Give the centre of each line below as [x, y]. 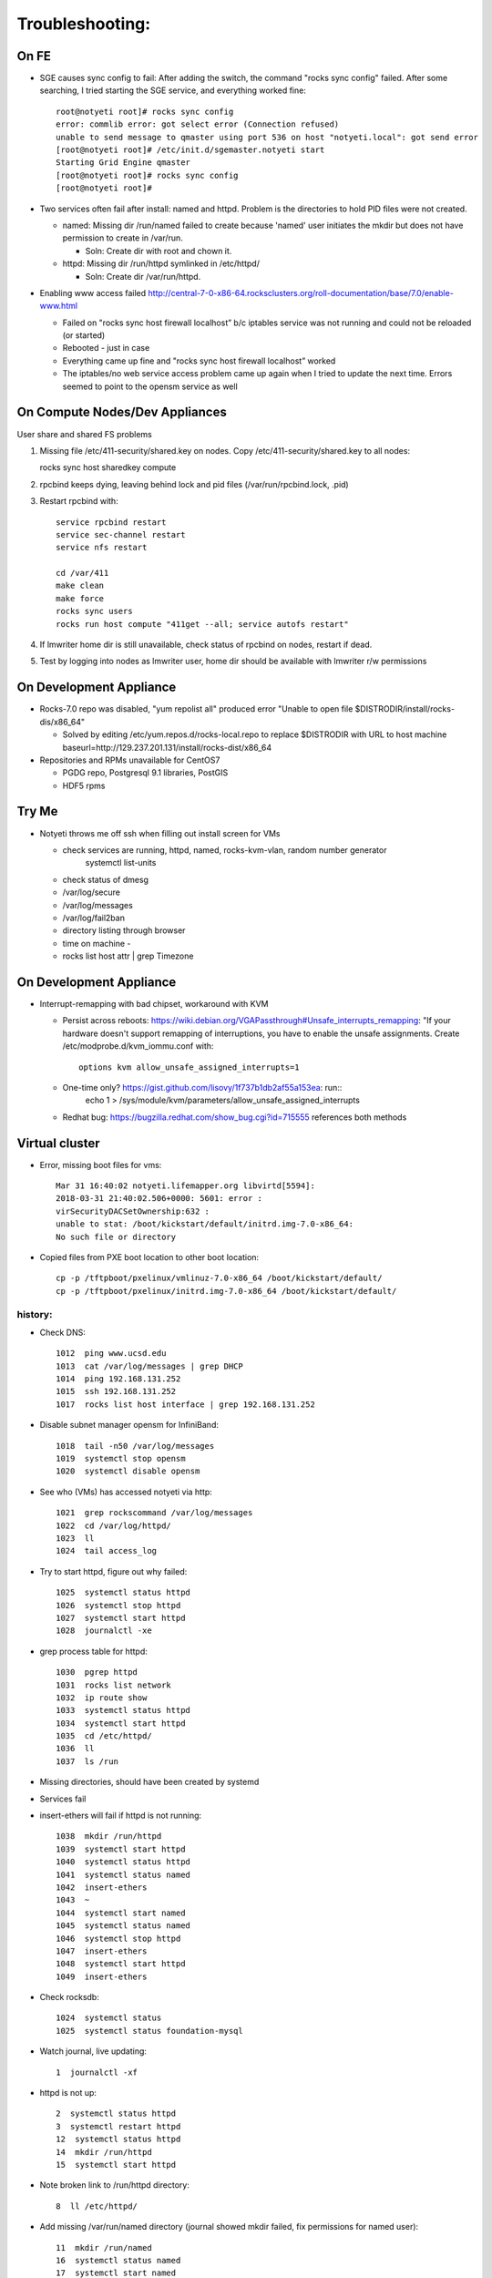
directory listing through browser [124, 930]
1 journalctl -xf [97, 2072]
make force [80, 598]
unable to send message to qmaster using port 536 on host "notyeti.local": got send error [267, 137]
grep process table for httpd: [93, 1651]
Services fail [63, 1799]
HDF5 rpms [84, 785]
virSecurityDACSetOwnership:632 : [133, 1211]
